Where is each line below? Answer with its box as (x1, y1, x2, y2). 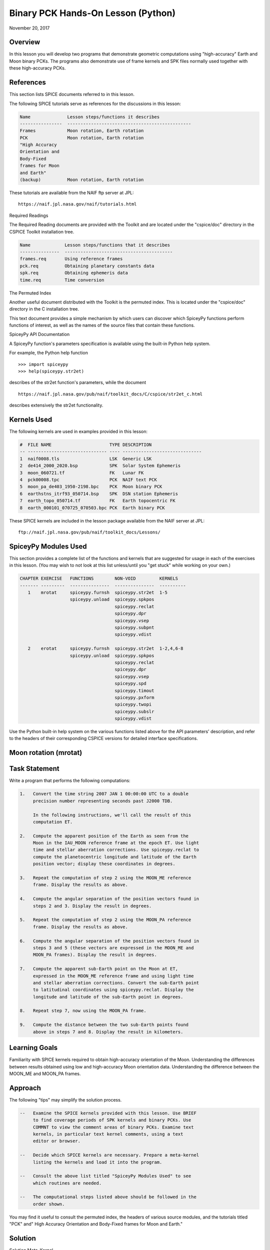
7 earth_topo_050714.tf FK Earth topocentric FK (19, 498, 175, 503)
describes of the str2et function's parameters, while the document (9, 379, 146, 385)
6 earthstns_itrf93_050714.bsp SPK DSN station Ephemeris (19, 490, 178, 496)
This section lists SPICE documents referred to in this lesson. (9, 91, 135, 97)
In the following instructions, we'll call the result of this (32, 812, 191, 817)
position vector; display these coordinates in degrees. (32, 861, 175, 867)
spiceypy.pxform (114, 694, 154, 700)
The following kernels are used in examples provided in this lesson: (9, 428, 147, 434)
